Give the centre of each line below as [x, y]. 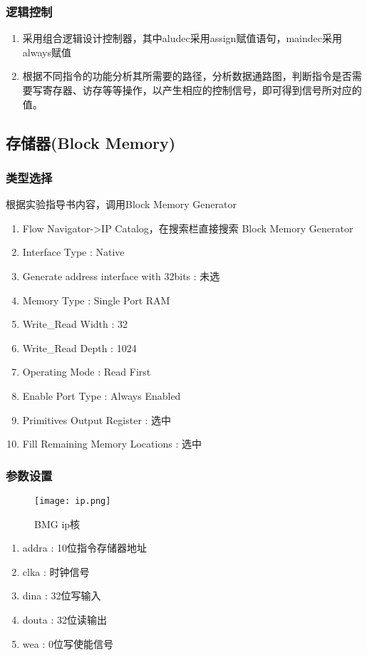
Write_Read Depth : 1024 [79, 347]
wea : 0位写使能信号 [68, 643]
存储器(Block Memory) [91, 142]
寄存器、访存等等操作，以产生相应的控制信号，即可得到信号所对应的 [202, 90]
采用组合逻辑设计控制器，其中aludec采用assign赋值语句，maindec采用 [182, 38]
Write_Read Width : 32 [75, 324]
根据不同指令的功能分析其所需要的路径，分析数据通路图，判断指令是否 [187, 76]
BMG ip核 [57, 524]
